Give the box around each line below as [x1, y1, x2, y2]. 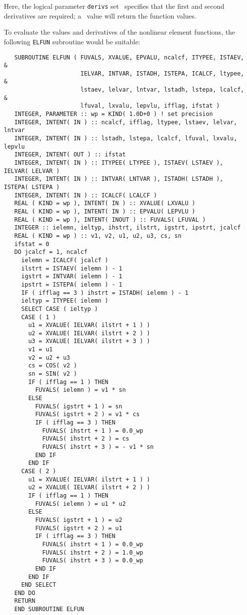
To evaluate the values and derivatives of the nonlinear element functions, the [4, 27, 235, 37]
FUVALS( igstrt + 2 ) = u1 [35, 524, 123, 532]
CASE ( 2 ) [21, 467, 56, 475]
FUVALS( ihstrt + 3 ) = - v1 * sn [42, 443, 154, 450]
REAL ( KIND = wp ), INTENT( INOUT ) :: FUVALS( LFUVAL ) [14, 216, 206, 223]
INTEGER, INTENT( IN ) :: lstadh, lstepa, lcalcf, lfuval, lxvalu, [14, 135, 237, 142]
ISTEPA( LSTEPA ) [4, 184, 60, 191]
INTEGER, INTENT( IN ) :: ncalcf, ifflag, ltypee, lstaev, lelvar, [14, 118, 237, 126]
